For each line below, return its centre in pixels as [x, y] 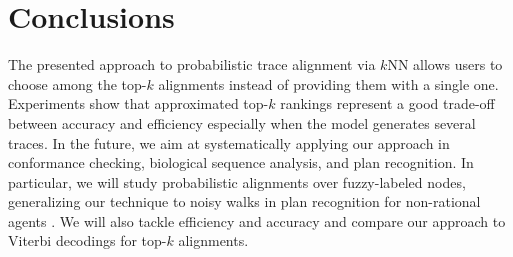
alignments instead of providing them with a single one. [328, 83]
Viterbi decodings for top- [87, 240]
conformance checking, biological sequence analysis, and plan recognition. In [241, 162]
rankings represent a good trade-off [387, 103]
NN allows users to [445, 64]
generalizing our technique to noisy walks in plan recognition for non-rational [244, 201]
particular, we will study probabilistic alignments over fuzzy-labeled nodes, [237, 181]
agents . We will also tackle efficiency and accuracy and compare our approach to [257, 220]
